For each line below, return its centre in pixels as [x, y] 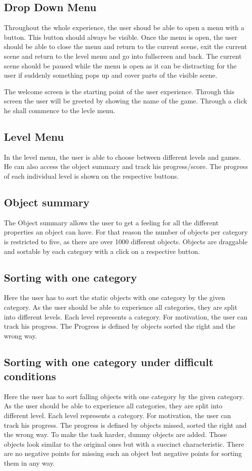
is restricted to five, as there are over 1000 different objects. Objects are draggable [126, 241]
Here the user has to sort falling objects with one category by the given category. [124, 396]
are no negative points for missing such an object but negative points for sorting [123, 453]
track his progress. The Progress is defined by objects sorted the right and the [120, 326]
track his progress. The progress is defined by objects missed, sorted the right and [125, 425]
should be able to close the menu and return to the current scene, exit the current [126, 46]
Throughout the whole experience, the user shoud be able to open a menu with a [124, 27]
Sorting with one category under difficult [109, 362]
